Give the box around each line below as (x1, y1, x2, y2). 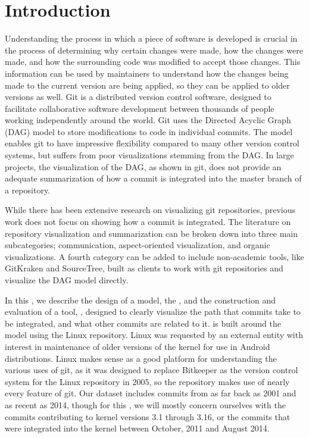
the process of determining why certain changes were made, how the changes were (5, 43, 303, 56)
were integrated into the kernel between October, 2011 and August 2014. (5, 422, 270, 434)
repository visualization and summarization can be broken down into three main (5, 227, 298, 239)
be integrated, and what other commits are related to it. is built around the (5, 317, 281, 329)
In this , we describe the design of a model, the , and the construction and (5, 293, 276, 306)
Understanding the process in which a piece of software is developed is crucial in (5, 32, 298, 45)
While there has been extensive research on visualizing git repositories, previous (5, 204, 296, 216)
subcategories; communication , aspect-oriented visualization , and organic (5, 239, 270, 251)
